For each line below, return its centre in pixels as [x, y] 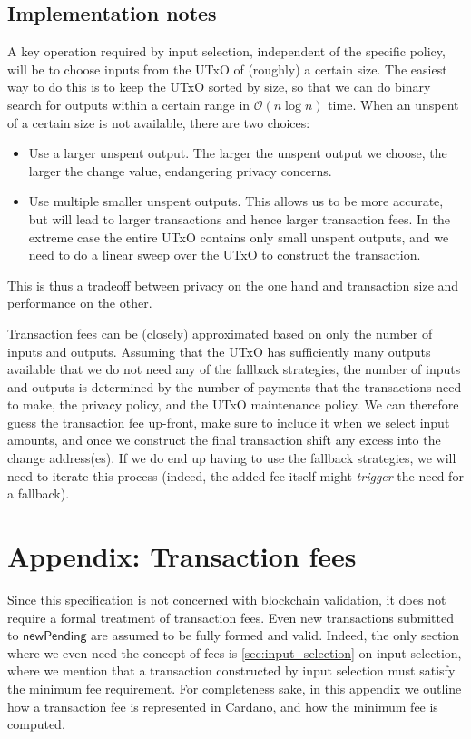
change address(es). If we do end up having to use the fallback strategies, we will [232, 458]
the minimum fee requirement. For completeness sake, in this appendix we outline [235, 688]
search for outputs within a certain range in [129, 104]
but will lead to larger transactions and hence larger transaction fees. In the [239, 218]
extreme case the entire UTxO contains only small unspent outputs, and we [239, 236]
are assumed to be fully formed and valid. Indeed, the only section [275, 635]
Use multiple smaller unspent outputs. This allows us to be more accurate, [236, 201]
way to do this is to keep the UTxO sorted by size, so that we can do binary [219, 87]
